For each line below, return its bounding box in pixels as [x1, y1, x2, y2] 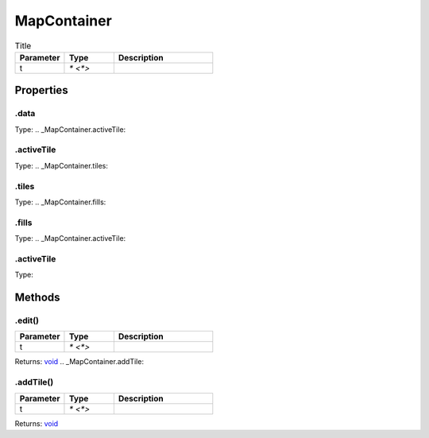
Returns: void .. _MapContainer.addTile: [14, 357, 145, 366]
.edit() [14, 315, 40, 326]
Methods [14, 291, 60, 304]
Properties [14, 83, 68, 97]
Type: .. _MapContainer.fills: [14, 197, 106, 207]
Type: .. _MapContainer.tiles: [14, 161, 109, 170]
